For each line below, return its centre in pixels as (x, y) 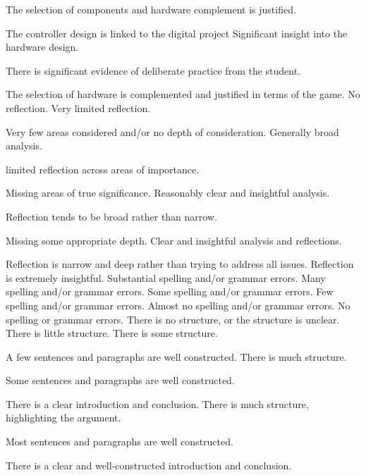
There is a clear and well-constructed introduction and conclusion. (149, 465)
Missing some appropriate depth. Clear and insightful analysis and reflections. (174, 240)
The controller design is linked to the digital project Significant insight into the (177, 33)
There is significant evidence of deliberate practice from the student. (153, 70)
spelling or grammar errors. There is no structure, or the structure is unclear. (173, 319)
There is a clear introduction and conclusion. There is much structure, (157, 403)
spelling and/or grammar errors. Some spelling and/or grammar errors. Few (170, 291)
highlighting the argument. (63, 418)
